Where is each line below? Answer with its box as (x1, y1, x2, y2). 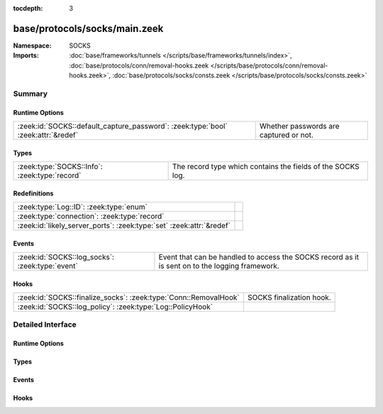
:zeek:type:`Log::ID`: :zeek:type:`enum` (17, 202, 148, 212)
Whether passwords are (259, 121, 340, 131)
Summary (13, 89, 48, 99)
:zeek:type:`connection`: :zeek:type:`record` (17, 212, 165, 222)
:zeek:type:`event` (17, 261, 78, 271)
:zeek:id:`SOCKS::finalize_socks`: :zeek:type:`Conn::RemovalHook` (17, 293, 240, 303)
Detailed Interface (13, 320, 77, 329)
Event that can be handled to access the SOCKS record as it (158, 252, 360, 262)
